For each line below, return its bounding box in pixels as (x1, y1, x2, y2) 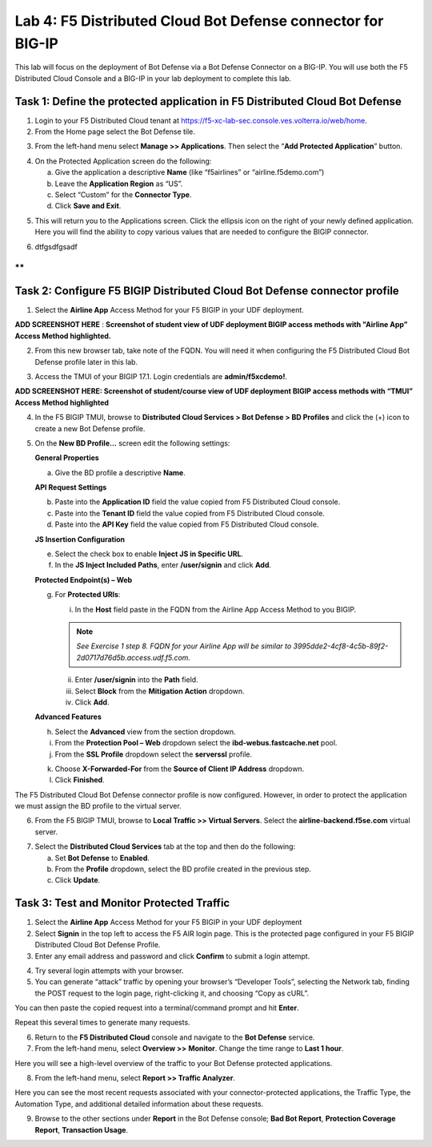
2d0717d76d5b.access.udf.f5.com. (76, 652, 191, 662)
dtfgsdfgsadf (34, 241, 78, 252)
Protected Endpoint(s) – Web (34, 575, 133, 584)
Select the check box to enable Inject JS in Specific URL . (54, 549, 244, 559)
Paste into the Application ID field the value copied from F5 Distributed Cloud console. (54, 497, 341, 507)
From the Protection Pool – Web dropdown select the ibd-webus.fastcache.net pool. (54, 738, 338, 748)
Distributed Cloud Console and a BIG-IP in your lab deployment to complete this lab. (14, 73, 292, 83)
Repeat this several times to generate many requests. (14, 1018, 191, 1028)
